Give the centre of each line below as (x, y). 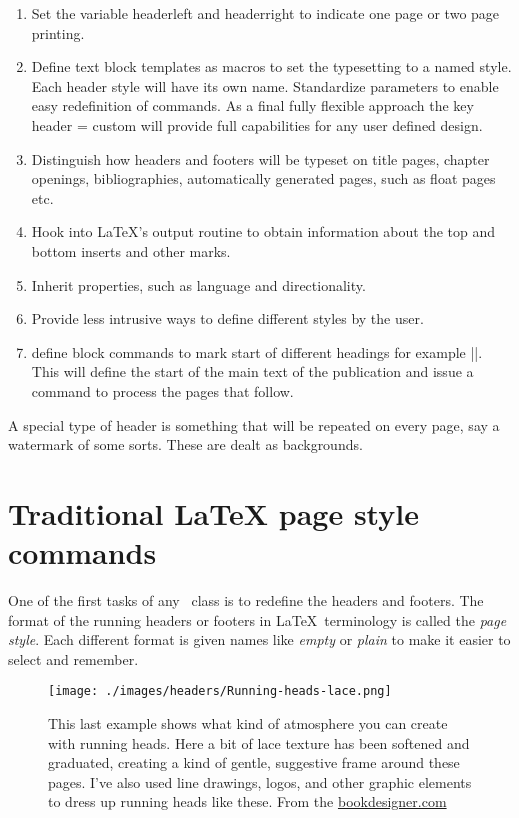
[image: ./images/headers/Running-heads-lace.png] (220, 691)
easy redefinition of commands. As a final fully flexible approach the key (252, 105)
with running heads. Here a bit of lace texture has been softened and (259, 742)
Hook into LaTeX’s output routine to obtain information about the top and (263, 231)
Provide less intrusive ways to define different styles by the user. (227, 318)
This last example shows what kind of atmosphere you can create (248, 723)
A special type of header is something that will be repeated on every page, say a (254, 424)
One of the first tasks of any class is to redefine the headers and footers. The (246, 600)
